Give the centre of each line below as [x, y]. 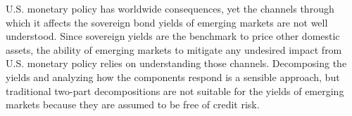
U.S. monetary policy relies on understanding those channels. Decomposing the [176, 63]
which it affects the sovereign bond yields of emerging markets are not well [167, 22]
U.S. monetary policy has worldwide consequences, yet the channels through [170, 8]
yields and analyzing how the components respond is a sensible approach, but [173, 77]
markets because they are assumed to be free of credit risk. [133, 104]
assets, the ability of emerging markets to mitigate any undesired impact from [174, 49]
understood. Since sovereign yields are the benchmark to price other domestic [173, 36]
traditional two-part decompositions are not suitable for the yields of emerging [175, 90]
